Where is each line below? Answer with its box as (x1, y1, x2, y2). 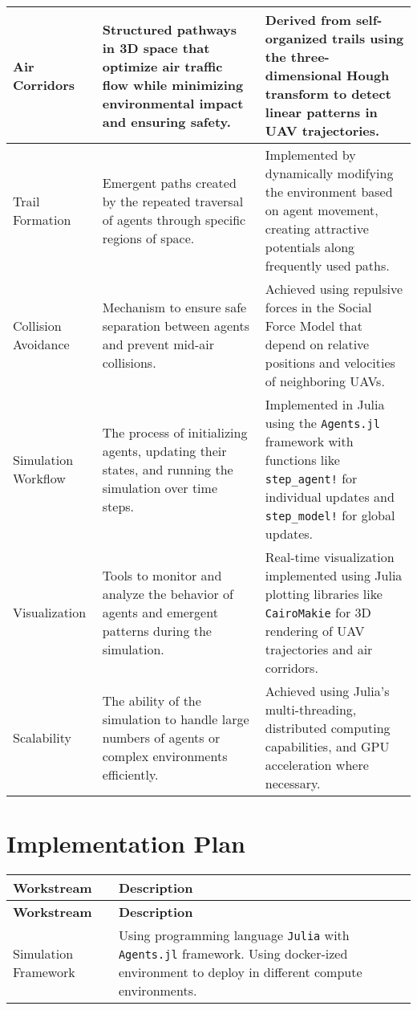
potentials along (265, 238, 355, 256)
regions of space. (102, 228, 195, 247)
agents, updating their (102, 441, 227, 460)
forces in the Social (265, 298, 372, 316)
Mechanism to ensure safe (102, 298, 247, 316)
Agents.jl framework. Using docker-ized (118, 944, 348, 963)
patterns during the (102, 621, 212, 640)
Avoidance (13, 335, 70, 353)
